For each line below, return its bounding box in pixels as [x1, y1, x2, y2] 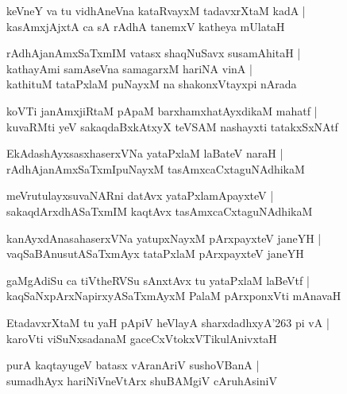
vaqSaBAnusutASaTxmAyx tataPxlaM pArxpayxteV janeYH [6, 245, 304, 262]
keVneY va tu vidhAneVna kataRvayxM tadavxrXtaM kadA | [6, 2, 306, 18]
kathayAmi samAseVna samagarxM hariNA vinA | [6, 60, 253, 76]
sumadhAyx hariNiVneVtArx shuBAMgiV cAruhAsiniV [6, 372, 277, 388]
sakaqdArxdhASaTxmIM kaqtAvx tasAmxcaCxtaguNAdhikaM [6, 202, 313, 219]
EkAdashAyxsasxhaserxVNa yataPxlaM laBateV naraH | [6, 145, 283, 162]
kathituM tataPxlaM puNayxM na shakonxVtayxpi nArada [6, 76, 297, 92]
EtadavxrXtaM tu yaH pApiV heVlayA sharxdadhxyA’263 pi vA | [6, 314, 330, 330]
